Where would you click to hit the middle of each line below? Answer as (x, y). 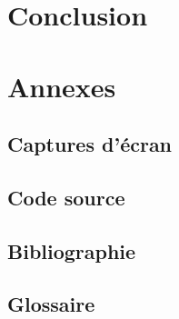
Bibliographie (72, 250)
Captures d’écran (90, 144)
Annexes (62, 86)
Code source (66, 197)
